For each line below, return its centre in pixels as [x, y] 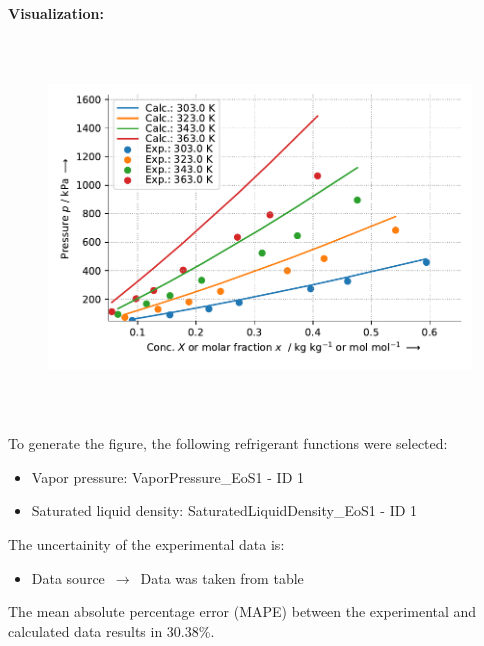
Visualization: [56, 13]
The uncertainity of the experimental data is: [146, 543]
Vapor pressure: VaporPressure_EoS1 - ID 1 [167, 476]
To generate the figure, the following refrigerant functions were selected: [228, 443]
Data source [68, 577]
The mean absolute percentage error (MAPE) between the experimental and [242, 611]
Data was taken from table [222, 577]
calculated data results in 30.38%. [111, 630]
